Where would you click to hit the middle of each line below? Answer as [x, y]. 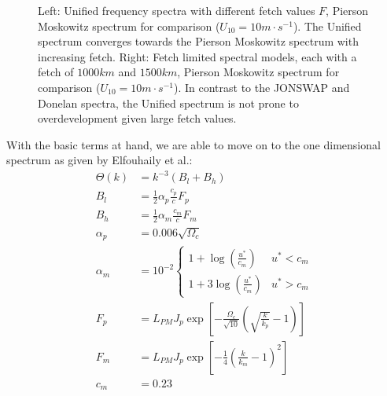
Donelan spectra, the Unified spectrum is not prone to [168, 103]
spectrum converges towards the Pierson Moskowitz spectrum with [198, 41]
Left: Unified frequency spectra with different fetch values [177, 10]
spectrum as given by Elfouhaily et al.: [100, 160]
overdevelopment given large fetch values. [137, 118]
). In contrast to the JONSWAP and [262, 87]
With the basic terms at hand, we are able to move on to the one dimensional [193, 144]
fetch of [56, 72]
